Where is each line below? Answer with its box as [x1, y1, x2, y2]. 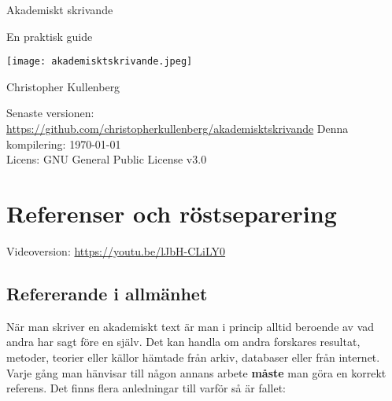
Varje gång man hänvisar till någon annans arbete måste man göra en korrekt [6, 364, 386, 381]
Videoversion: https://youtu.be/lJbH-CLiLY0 [6, 242, 226, 259]
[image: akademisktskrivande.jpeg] [6, 56, 193, 68]
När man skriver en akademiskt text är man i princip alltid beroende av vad [6, 318, 375, 334]
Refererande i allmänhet [6, 281, 208, 305]
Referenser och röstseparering [6, 197, 337, 229]
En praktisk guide [6, 28, 93, 44]
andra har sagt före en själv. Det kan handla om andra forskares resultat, [6, 333, 361, 350]
